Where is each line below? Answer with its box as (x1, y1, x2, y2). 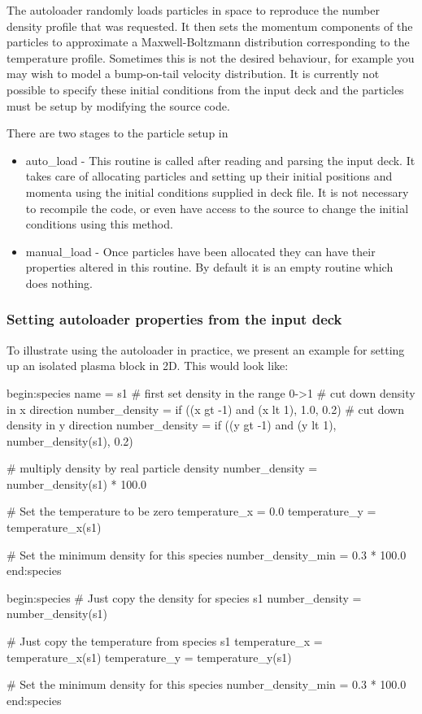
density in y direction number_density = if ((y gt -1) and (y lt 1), (7, 416, 337, 433)
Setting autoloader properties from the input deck (7, 309, 342, 329)
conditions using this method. (25, 216, 173, 233)
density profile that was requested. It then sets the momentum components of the (7, 17, 413, 34)
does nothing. (25, 274, 93, 291)
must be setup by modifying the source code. (7, 97, 230, 114)
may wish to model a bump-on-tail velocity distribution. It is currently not (7, 65, 380, 82)
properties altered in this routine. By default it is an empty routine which (25, 259, 394, 276)
